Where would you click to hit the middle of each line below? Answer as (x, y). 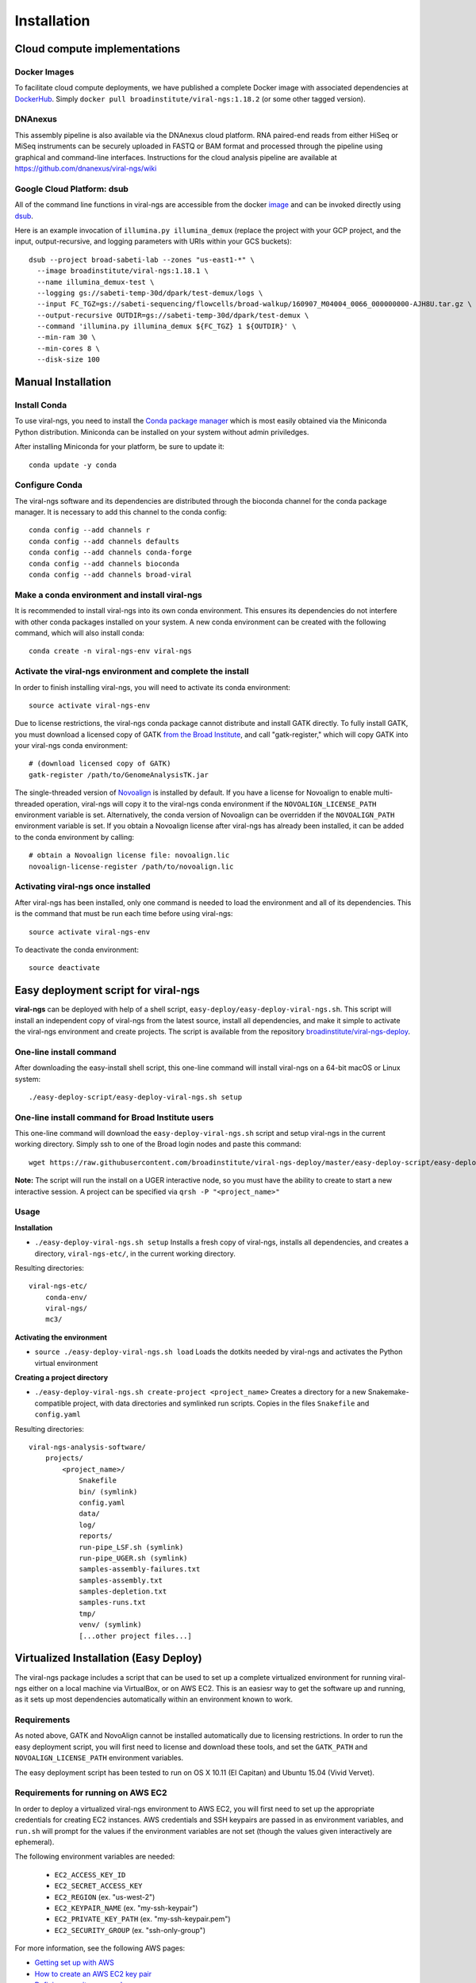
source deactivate (65, 968)
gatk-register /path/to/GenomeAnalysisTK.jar (119, 775)
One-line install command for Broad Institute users (114, 1117)
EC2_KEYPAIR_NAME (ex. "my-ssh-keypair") (126, 1908)
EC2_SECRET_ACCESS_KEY (98, 1886)
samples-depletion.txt (123, 1592)
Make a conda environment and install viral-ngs (108, 595)
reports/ (96, 1536)
